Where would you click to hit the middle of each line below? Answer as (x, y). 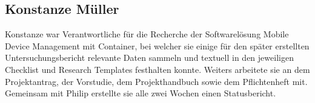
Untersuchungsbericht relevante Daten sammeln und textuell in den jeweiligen (149, 58)
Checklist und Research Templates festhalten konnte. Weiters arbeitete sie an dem (157, 69)
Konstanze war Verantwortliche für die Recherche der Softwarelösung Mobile (147, 34)
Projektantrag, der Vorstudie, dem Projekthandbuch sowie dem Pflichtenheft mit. (156, 81)
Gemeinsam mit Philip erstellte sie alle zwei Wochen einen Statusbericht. (141, 93)
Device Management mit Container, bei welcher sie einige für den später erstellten (157, 45)
